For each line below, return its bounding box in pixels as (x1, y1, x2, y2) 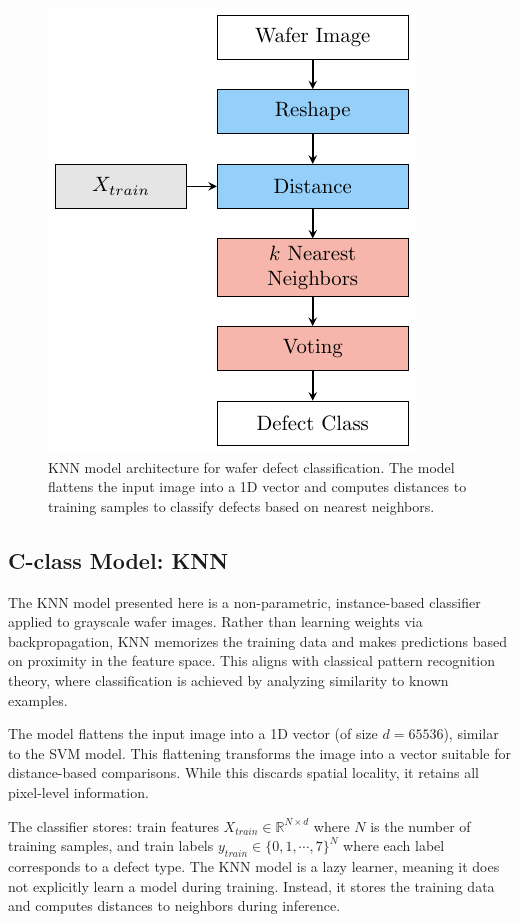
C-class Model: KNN (8, 544, 229, 575)
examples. (8, 689, 68, 710)
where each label (343, 835, 445, 856)
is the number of (370, 815, 471, 836)
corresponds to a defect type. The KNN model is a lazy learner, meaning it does (8, 855, 500, 876)
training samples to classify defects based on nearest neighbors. (48, 495, 435, 516)
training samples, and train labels (8, 835, 214, 856)
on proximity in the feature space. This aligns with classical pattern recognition (8, 650, 496, 671)
